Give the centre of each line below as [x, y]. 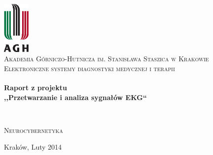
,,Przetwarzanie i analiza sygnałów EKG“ [76, 97]
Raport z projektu [36, 88]
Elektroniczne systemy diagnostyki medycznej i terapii [90, 68]
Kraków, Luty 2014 [33, 146]
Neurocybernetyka [33, 130]
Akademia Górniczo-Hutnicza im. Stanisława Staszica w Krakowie [106, 59]
